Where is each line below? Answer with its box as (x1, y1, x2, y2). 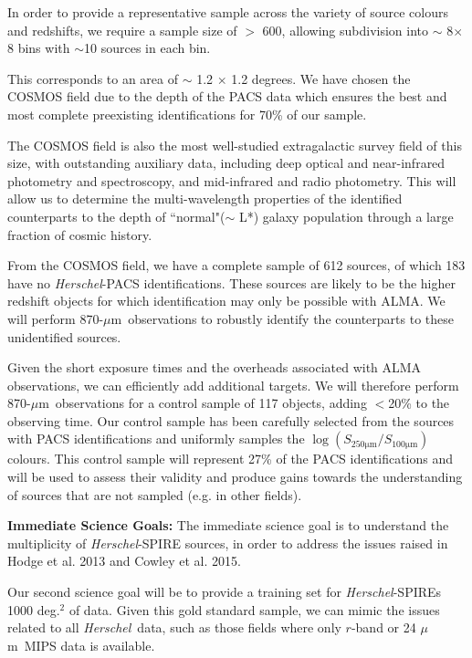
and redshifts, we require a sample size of (7, 20, 237, 39)
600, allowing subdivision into (262, 20, 429, 39)
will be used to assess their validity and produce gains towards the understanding (7, 467, 463, 486)
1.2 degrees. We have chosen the (231, 68, 411, 88)
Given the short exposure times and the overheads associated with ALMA (7, 358, 422, 377)
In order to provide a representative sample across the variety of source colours (7, 3, 448, 21)
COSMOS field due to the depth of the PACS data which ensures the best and (7, 87, 447, 106)
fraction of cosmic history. (7, 225, 152, 244)
